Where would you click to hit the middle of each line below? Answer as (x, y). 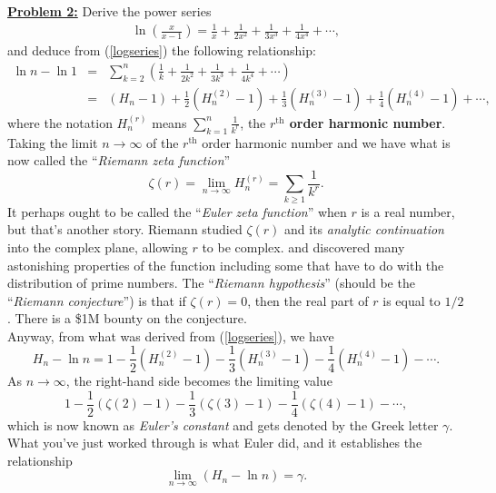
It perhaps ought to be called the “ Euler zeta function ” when (177, 211)
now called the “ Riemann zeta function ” (119, 160)
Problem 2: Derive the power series (109, 11)
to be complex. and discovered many (303, 246)
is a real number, (408, 211)
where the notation (60, 122)
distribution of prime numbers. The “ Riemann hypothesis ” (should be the (211, 283)
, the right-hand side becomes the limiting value (199, 380)
